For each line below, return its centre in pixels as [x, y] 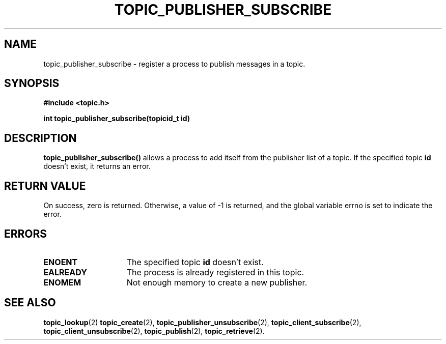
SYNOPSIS [32, 83]
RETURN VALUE [45, 186]
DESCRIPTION [40, 138]
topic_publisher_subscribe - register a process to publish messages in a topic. [174, 64]
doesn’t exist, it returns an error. [97, 166]
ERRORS [26, 234]
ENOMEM [62, 282]
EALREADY [65, 272]
